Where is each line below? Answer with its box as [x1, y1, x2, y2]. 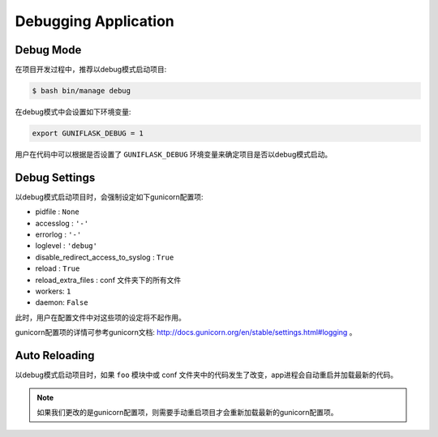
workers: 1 [35, 286, 71, 296]
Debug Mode [15, 43, 82, 57]
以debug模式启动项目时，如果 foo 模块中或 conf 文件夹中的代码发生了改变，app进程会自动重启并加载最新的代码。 [15, 370, 398, 380]
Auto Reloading [15, 349, 95, 362]
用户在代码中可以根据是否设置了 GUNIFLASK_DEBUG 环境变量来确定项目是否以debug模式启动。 [15, 150, 333, 159]
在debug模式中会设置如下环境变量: [15, 107, 131, 117]
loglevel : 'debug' [35, 241, 97, 251]
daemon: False [35, 298, 88, 307]
